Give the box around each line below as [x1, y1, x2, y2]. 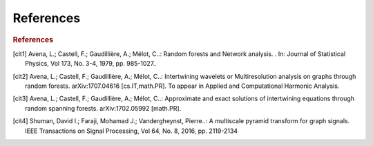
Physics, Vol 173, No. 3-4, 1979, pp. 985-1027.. [25, 60, 157, 68]
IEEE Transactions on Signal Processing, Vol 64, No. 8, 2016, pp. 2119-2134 [25, 127, 238, 135]
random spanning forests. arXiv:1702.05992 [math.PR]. [25, 104, 182, 112]
